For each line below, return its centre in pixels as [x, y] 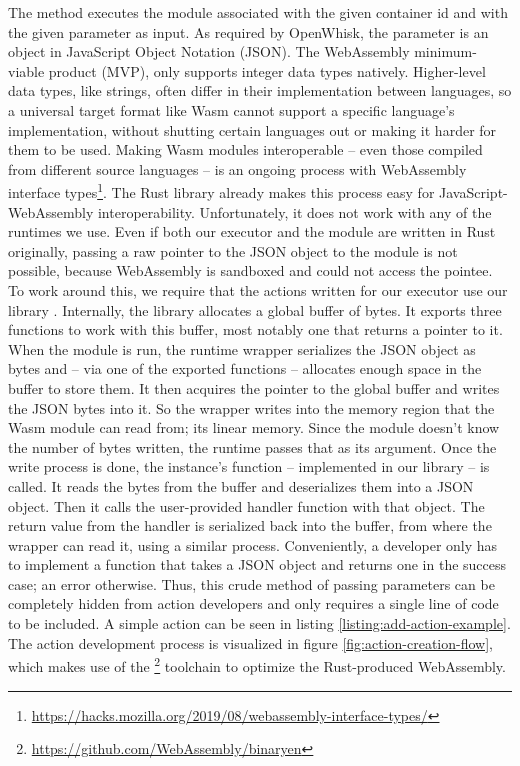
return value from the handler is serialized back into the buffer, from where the [250, 525]
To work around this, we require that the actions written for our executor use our [258, 289]
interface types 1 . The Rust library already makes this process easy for [221, 190]
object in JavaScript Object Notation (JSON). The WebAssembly [209, 51]
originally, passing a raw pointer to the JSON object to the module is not [233, 250]
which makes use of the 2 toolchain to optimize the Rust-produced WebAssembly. [257, 664]
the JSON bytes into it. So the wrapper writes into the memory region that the [251, 407]
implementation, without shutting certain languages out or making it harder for [252, 129]
